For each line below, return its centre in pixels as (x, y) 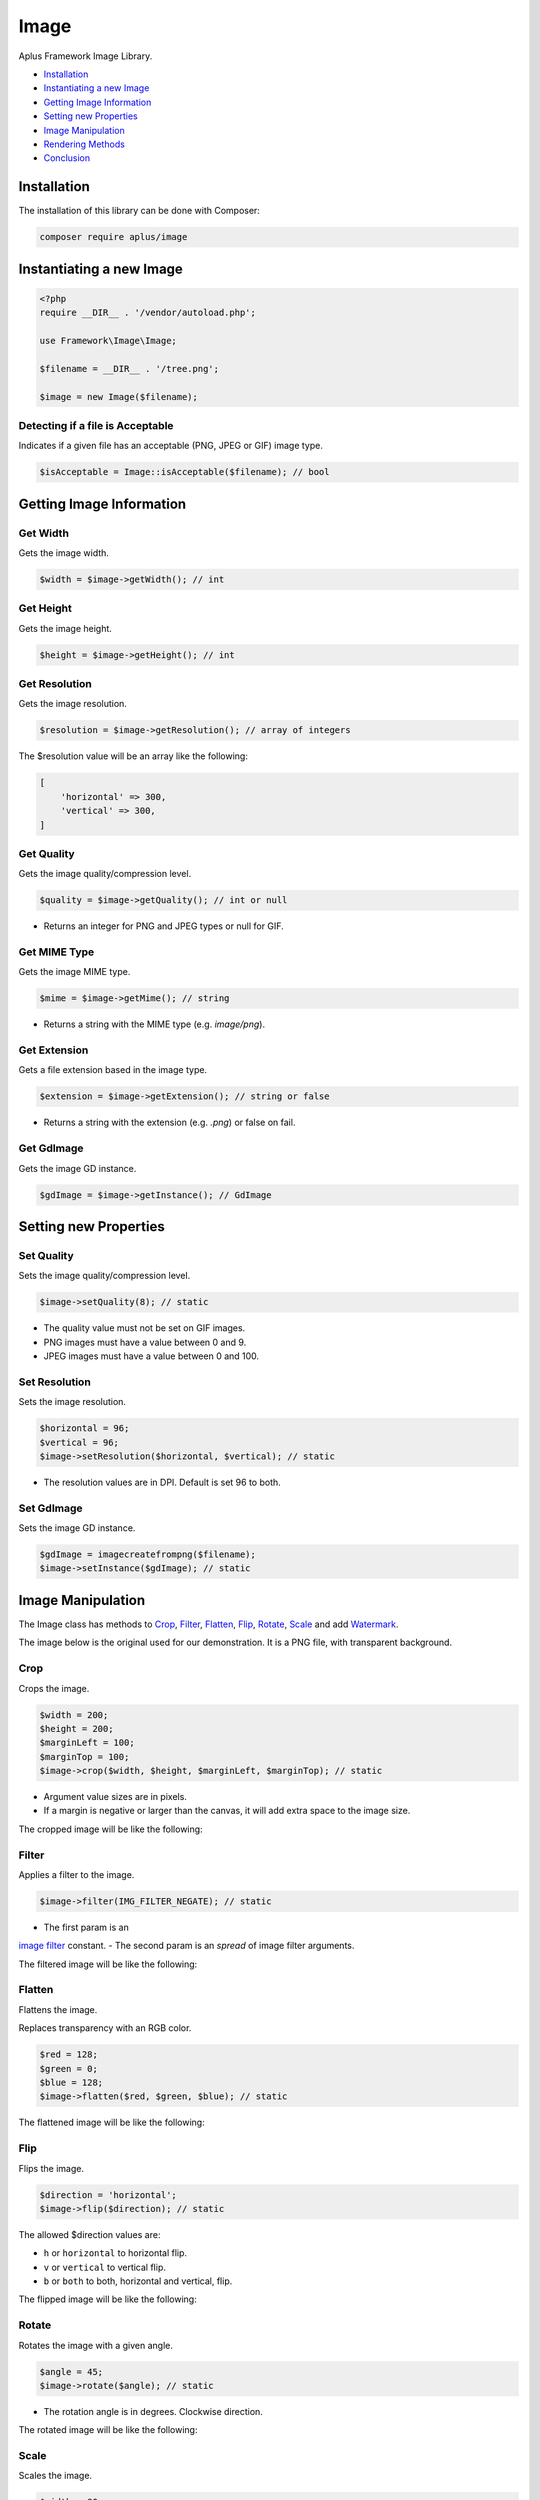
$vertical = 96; (79, 1442)
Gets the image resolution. (72, 704)
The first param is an (86, 1927)
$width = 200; (74, 1714)
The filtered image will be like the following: (108, 1964)
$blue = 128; (71, 2083)
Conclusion (67, 158)
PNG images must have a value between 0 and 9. (145, 1342)
